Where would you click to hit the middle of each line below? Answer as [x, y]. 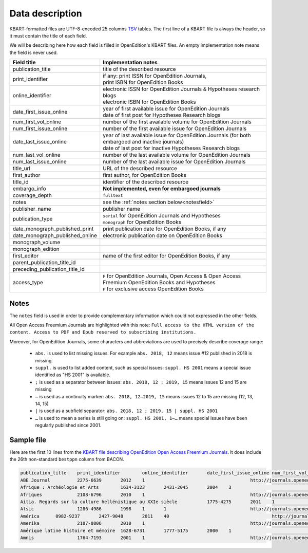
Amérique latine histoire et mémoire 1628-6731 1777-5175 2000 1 [126, 530]
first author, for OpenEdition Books [145, 175]
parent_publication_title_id [44, 263]
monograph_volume [36, 243]
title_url [22, 169]
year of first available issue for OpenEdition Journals [166, 109]
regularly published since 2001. [68, 425]
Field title [24, 63]
